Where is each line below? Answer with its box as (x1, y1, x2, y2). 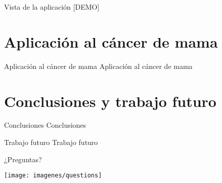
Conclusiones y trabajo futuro (4, 90, 216, 111)
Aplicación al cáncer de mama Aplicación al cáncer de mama (4, 60, 193, 71)
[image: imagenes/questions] (4, 172, 102, 179)
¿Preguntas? (4, 154, 42, 164)
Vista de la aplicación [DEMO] (4, 2, 100, 12)
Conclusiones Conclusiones (4, 120, 86, 130)
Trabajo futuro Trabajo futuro (4, 137, 98, 148)
